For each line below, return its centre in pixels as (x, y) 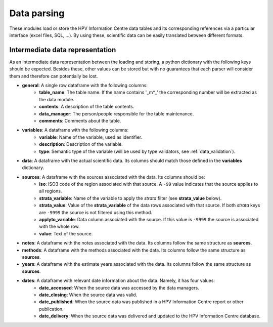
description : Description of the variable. (81, 144)
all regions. (51, 191)
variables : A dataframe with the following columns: (75, 130)
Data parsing (37, 13)
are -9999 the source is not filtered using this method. (96, 212)
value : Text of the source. (66, 233)
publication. (51, 309)
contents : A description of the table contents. (87, 107)
